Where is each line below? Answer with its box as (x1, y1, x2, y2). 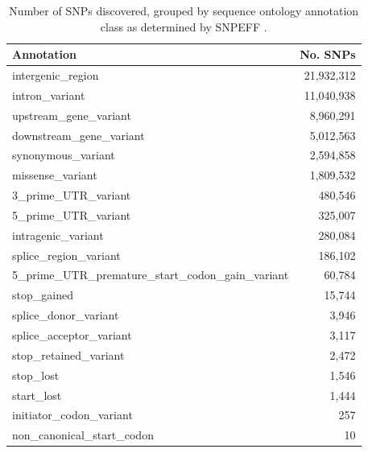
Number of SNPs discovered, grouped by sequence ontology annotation (9, 2, 359, 19)
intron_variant (12, 86, 85, 103)
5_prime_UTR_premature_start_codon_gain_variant (12, 266, 289, 283)
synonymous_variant (12, 146, 115, 163)
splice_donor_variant (12, 307, 119, 323)
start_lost (12, 386, 62, 403)
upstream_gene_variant (12, 106, 131, 123)
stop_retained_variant (12, 346, 125, 363)
